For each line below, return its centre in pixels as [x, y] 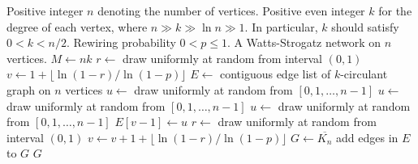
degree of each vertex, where [77, 26]
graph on [29, 89]
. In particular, [281, 26]
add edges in [367, 137]
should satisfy [365, 26]
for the [395, 11]
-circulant [364, 74]
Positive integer [45, 11]
